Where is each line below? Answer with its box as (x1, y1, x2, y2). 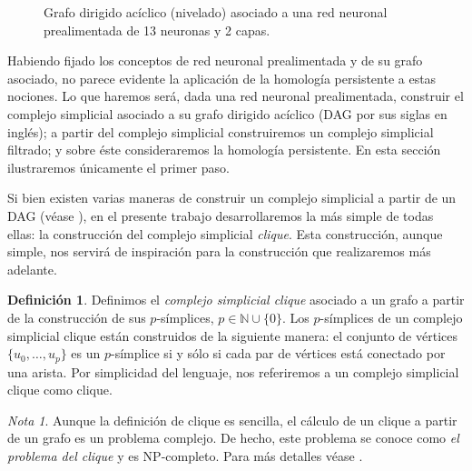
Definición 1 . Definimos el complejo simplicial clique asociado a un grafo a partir (7, 290, 465, 309)
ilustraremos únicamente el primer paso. (7, 157, 230, 176)
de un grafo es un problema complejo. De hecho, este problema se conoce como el (7, 428, 459, 447)
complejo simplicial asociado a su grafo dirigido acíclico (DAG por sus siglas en (7, 104, 447, 123)
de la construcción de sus (7, 307, 146, 326)
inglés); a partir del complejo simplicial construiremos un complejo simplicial (7, 122, 434, 141)
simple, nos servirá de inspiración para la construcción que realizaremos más (7, 242, 431, 261)
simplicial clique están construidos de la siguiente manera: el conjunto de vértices (7, 326, 457, 345)
